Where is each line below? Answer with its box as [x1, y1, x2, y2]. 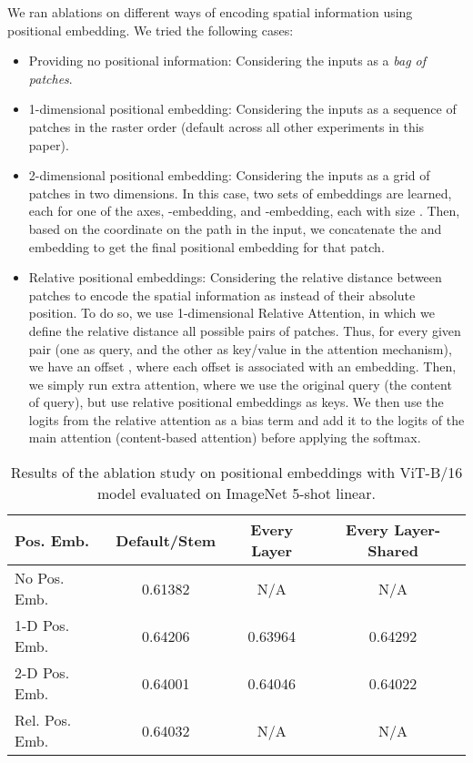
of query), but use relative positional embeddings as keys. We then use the [28, 392, 444, 412]
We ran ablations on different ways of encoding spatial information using [7, 3, 413, 21]
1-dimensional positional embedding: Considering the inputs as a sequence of [28, 99, 457, 118]
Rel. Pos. [15, 709, 72, 731]
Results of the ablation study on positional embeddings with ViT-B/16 [10, 462, 463, 483]
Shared [367, 540, 418, 562]
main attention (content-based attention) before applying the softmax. [28, 428, 421, 447]
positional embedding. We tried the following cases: [7, 20, 294, 39]
